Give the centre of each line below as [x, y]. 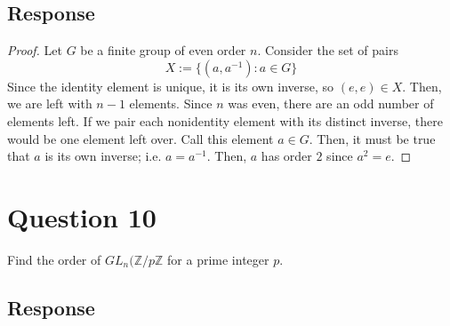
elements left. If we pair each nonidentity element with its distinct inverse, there [225, 120]
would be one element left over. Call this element [141, 138]
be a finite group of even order [163, 50]
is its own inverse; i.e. [103, 156]
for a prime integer [218, 259]
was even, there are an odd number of [331, 103]
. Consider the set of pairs [328, 50]
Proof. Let [35, 50]
